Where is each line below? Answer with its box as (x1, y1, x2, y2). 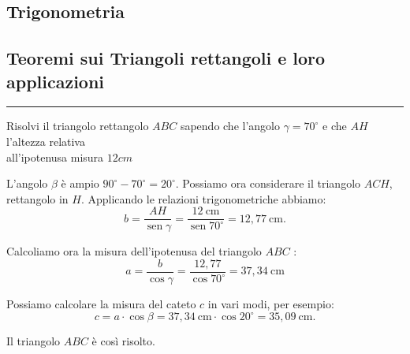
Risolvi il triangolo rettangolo (6, 117, 149, 134)
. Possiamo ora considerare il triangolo (175, 175, 361, 192)
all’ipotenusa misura (6, 148, 104, 165)
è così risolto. (91, 333, 155, 349)
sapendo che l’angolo (180, 117, 280, 134)
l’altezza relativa (6, 132, 85, 149)
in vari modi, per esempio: (207, 296, 334, 312)
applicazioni (6, 69, 105, 93)
